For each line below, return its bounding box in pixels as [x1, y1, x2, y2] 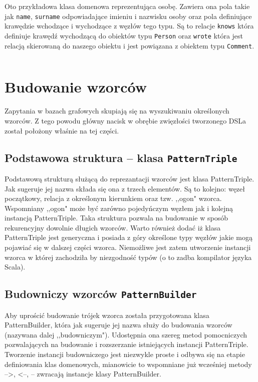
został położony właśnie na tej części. [5, 125, 119, 135]
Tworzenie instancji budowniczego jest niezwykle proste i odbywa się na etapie [5, 349, 245, 359]
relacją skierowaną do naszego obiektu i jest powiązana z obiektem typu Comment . [5, 40, 254, 50]
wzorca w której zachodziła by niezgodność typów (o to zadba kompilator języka [5, 251, 252, 262]
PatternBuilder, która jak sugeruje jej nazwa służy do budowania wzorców [5, 319, 232, 330]
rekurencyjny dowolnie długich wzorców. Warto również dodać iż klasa [5, 222, 221, 232]
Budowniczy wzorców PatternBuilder [5, 286, 197, 301]
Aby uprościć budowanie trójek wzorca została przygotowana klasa [5, 309, 209, 320]
